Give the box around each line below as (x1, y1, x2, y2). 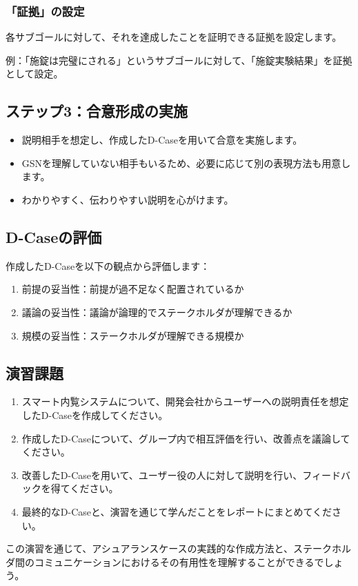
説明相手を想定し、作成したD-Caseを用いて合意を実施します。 (21, 133, 303, 147)
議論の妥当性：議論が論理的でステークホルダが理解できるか (21, 304, 292, 319)
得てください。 (50, 481, 119, 496)
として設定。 (6, 66, 63, 81)
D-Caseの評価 (6, 226, 102, 247)
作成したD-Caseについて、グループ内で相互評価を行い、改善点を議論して (21, 431, 350, 445)
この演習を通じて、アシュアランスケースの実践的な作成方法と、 (6, 541, 293, 556)
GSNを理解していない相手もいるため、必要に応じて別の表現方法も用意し (21, 155, 351, 170)
